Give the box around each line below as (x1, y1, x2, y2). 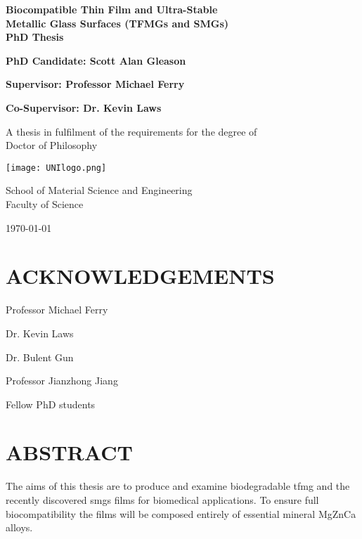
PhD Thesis (6, 30, 64, 44)
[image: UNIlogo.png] (6, 162, 107, 173)
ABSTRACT (6, 438, 133, 467)
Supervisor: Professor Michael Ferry (6, 77, 185, 91)
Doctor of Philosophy (6, 138, 98, 152)
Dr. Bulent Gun (6, 349, 74, 364)
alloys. (6, 520, 33, 535)
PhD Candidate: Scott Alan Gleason (6, 53, 186, 67)
